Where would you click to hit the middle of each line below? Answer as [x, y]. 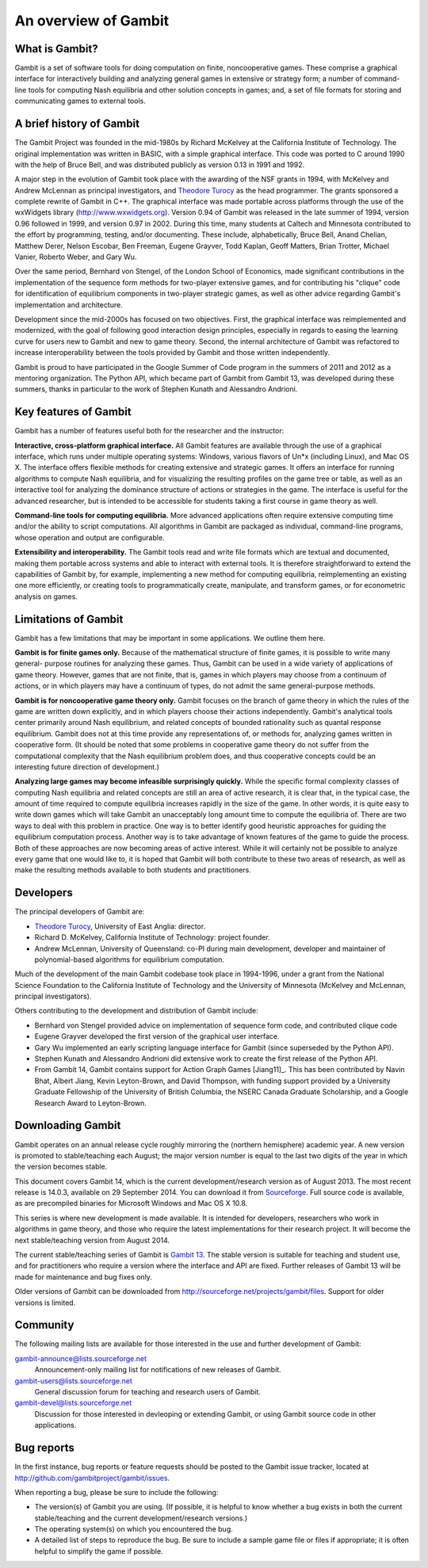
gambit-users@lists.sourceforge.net [73, 1381]
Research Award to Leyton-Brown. [90, 1103]
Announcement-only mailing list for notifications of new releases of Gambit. [158, 1370]
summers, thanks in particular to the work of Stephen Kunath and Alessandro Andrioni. [156, 389]
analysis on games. [46, 596]
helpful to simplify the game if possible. [99, 1551]
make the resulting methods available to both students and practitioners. [133, 870]
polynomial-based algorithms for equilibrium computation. [130, 959]
